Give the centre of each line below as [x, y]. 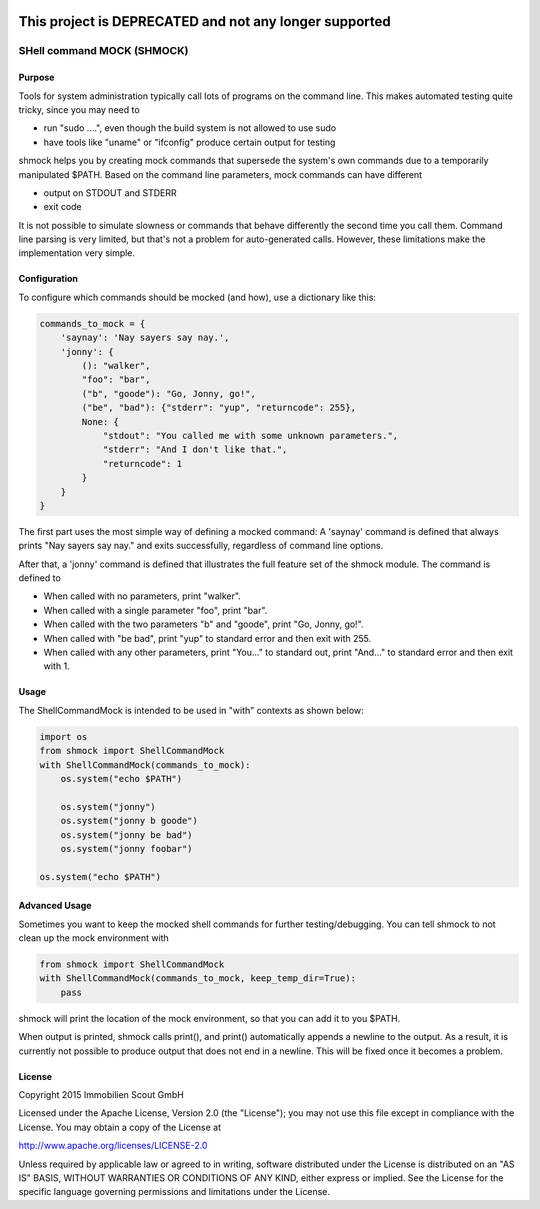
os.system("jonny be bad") [127, 834]
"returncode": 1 [142, 463]
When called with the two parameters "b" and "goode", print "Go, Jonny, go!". [203, 624]
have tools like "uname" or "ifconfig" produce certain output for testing [189, 142]
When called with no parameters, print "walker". [142, 596]
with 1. [56, 666]
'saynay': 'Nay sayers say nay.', [145, 338]
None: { [100, 421]
